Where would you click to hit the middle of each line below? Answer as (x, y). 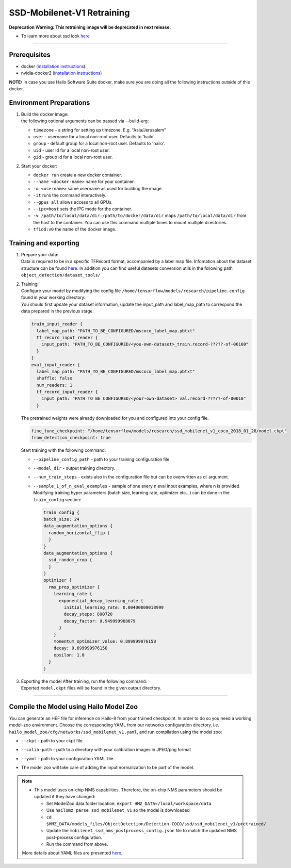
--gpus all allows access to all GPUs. (73, 202)
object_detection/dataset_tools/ (61, 275)
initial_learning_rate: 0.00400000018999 (114, 607)
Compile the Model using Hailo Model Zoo (73, 707)
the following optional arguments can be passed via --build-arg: (85, 121)
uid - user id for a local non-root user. (72, 150)
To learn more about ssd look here (55, 36)
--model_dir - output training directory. (74, 468)
